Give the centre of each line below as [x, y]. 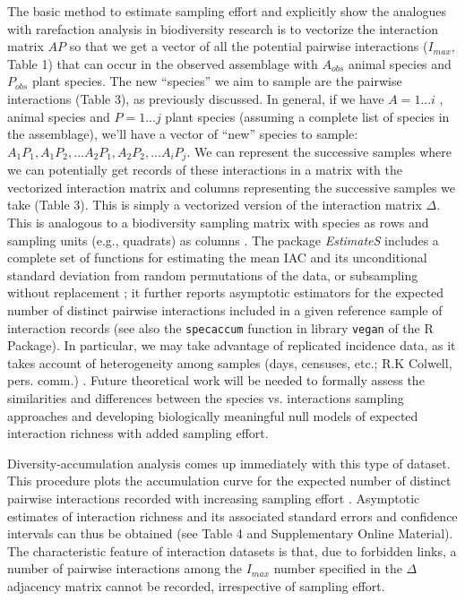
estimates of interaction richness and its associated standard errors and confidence [232, 515]
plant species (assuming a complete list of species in [307, 116]
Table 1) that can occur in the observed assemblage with [163, 63]
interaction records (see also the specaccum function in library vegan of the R [220, 327]
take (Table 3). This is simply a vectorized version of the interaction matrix [215, 205]
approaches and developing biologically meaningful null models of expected [213, 415]
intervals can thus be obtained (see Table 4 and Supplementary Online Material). [230, 533]
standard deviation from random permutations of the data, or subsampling [213, 275]
